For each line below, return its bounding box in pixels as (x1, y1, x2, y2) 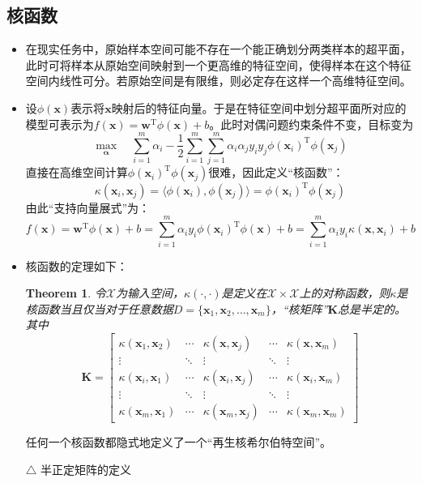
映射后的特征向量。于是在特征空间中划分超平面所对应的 (111, 99, 407, 116)
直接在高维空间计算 (25, 164, 128, 181)
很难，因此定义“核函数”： (208, 164, 344, 181)
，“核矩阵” (271, 300, 328, 317)
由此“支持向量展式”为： (25, 199, 151, 216)
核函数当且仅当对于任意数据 (25, 300, 173, 317)
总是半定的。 (338, 300, 407, 317)
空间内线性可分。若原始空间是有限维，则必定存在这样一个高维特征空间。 (25, 72, 411, 89)
